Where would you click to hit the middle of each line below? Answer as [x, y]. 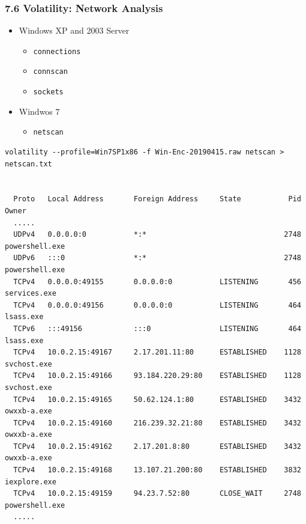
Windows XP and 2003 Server [74, 30]
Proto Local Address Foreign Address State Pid [157, 199]
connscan [50, 72]
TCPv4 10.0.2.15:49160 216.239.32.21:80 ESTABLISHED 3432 [157, 423]
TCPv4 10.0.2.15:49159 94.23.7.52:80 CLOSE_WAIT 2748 [157, 494]
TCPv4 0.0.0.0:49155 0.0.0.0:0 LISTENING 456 [157, 282]
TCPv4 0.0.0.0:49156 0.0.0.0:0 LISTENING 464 [157, 305]
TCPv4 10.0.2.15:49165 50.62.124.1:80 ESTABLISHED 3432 [157, 399]
